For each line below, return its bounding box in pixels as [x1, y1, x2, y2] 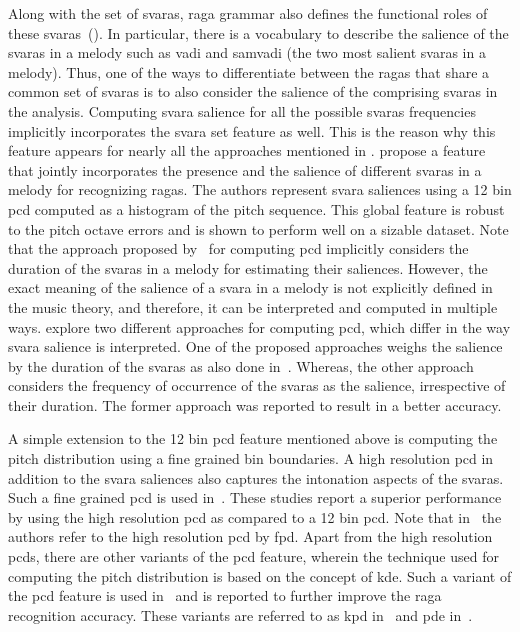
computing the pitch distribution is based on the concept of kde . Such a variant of [8, 565, 512, 586]
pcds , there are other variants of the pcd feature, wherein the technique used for [8, 546, 499, 567]
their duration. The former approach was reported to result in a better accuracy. [8, 394, 502, 415]
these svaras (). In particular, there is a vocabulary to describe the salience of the [8, 22, 509, 43]
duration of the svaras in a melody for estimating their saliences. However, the [8, 257, 488, 278]
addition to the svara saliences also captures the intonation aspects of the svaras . [8, 467, 504, 488]
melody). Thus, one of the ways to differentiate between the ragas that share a [8, 61, 490, 82]
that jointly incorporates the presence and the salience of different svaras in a [8, 159, 482, 180]
